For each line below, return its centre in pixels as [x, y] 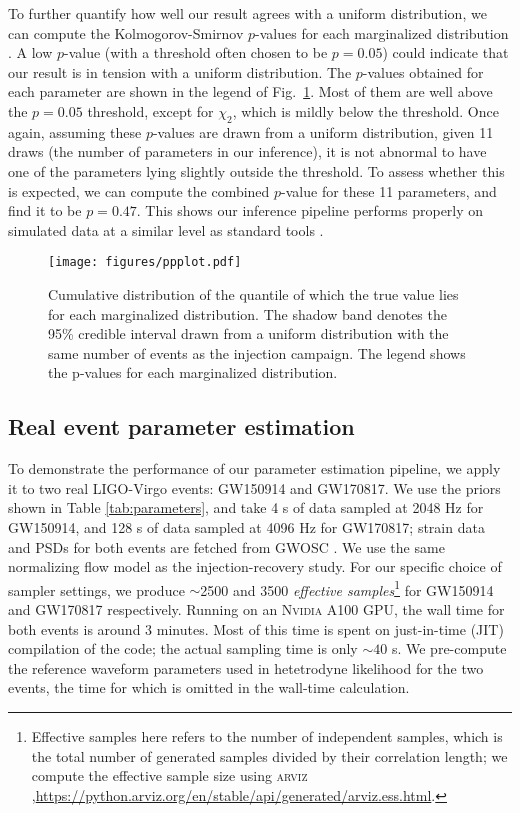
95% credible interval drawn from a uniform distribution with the [248, 333]
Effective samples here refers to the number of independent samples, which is [267, 735]
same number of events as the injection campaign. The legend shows [257, 352]
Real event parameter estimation [181, 426]
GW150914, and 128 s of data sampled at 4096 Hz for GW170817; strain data [246, 526]
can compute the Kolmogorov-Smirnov [126, 32]
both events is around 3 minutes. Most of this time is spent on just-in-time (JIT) [256, 628]
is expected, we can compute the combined [139, 190]
